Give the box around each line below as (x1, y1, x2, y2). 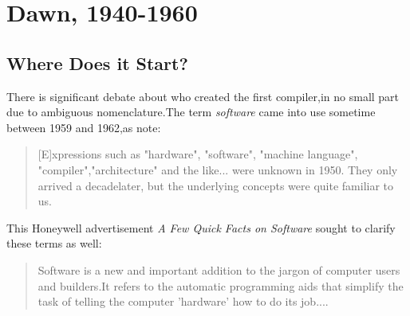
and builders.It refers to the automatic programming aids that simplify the (37, 277, 404, 294)
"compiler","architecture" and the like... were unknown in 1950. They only (37, 161, 398, 178)
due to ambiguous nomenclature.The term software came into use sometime (6, 103, 376, 120)
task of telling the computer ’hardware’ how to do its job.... (37, 293, 329, 310)
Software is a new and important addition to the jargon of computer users (37, 261, 400, 278)
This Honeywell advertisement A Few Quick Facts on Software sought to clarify (6, 219, 396, 236)
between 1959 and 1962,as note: (6, 119, 161, 135)
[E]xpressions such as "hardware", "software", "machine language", (37, 146, 358, 162)
